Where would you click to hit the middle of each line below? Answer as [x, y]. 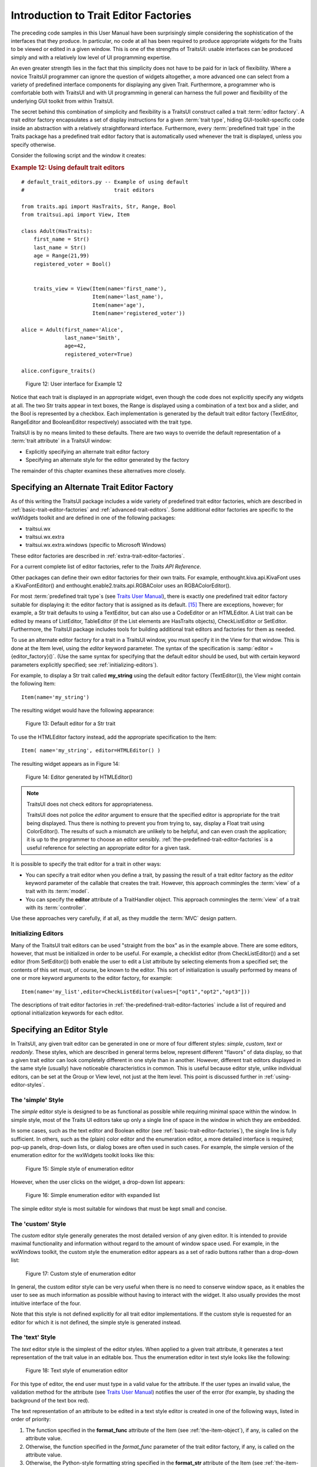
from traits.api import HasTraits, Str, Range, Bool [99, 206]
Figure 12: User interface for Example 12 [74, 384]
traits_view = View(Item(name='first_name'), [100, 288]
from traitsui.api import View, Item [76, 215]
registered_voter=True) [99, 354]
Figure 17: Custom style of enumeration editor [81, 1273]
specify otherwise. [33, 144]
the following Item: [33, 684]
